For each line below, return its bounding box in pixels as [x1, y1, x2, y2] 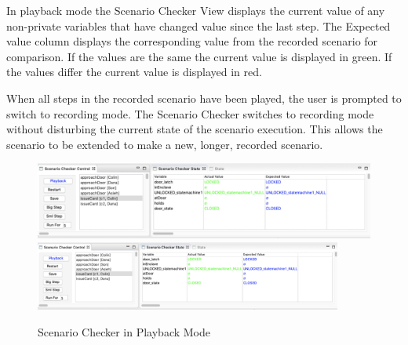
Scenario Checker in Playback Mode [38, 324, 210, 340]
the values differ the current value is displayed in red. [6, 64, 262, 80]
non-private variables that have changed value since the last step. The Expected [6, 17, 391, 34]
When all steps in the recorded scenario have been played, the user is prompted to [6, 89, 402, 106]
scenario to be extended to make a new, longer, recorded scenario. [6, 136, 323, 152]
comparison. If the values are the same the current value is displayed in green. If [6, 48, 392, 64]
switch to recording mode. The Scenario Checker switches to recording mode [6, 105, 374, 122]
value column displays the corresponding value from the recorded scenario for [6, 33, 378, 49]
